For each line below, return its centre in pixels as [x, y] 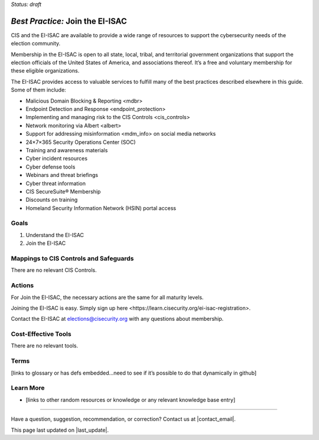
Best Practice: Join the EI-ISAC [69, 21]
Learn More [28, 388]
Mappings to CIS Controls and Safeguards [72, 258]
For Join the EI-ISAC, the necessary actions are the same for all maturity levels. [107, 297]
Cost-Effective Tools [41, 334]
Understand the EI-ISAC [55, 235]
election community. [36, 44]
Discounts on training [52, 200]
